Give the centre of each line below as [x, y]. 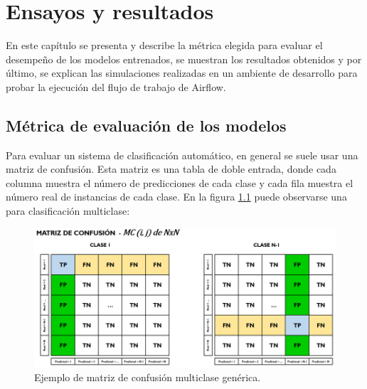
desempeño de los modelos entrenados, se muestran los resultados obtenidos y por [184, 59]
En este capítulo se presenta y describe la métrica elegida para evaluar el [164, 45]
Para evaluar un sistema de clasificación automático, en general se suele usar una [182, 155]
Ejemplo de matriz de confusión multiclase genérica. [148, 377]
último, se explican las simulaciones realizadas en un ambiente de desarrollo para [182, 73]
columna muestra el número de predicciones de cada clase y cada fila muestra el [180, 182]
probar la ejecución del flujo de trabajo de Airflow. [116, 86]
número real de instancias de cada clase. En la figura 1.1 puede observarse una [176, 197]
